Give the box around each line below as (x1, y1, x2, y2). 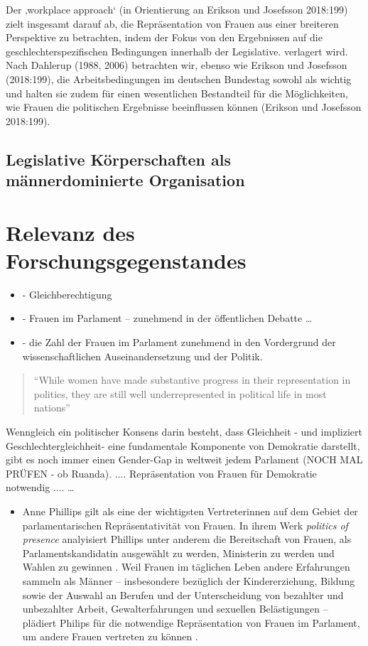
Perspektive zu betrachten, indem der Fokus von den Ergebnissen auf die (6, 30, 323, 45)
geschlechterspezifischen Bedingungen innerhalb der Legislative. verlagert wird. (6, 43, 348, 58)
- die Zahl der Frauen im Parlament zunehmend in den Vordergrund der (22, 335, 336, 350)
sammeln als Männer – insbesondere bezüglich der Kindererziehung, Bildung (22, 573, 355, 588)
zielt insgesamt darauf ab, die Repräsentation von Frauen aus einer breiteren (6, 16, 339, 31)
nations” (33, 400, 70, 415)
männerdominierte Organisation (6, 169, 245, 191)
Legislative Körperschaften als (6, 148, 232, 170)
